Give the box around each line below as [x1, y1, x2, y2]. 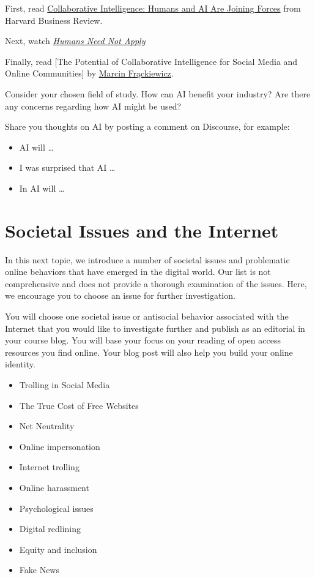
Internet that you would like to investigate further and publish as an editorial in [5, 321, 305, 334]
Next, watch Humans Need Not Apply [5, 34, 146, 47]
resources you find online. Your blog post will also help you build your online [5, 345, 293, 358]
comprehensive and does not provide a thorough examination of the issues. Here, [5, 277, 307, 290]
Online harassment [19, 481, 89, 494]
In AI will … [19, 181, 65, 194]
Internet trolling [19, 460, 80, 473]
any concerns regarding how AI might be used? [5, 99, 182, 112]
